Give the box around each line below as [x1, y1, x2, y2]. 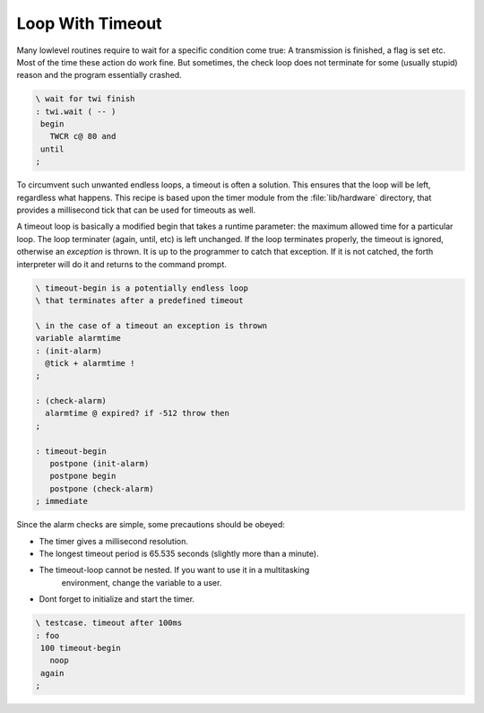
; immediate [35, 496, 89, 507]
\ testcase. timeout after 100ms [35, 618, 183, 628]
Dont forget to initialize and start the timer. [39, 594, 195, 604]
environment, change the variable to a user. [61, 577, 222, 587]
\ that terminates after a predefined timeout [35, 295, 244, 305]
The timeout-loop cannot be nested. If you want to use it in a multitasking [39, 565, 309, 576]
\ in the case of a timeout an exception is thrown [35, 320, 268, 331]
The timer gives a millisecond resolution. [39, 535, 188, 546]
